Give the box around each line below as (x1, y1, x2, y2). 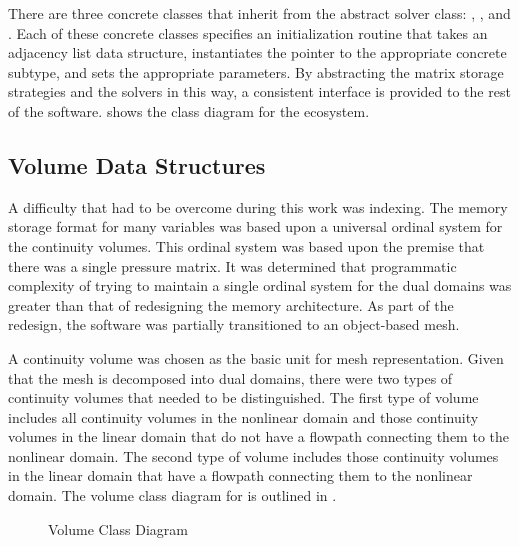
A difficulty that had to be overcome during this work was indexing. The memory (8, 196, 508, 217)
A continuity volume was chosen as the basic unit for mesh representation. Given (8, 347, 504, 368)
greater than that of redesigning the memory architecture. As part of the (8, 294, 454, 315)
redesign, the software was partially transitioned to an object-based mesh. (8, 314, 460, 335)
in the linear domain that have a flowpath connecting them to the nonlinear (8, 465, 473, 486)
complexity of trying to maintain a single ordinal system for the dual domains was (8, 275, 512, 296)
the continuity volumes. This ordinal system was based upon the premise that (8, 235, 485, 256)
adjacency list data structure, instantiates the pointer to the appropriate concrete (8, 42, 507, 63)
